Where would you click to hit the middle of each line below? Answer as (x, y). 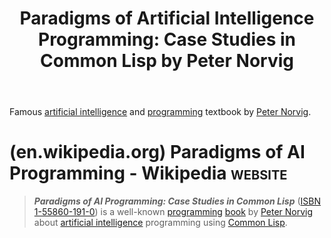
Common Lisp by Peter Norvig (167, 61)
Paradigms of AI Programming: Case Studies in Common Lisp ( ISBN (177, 201)
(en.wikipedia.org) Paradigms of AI (157, 152)
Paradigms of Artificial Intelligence (167, 18)
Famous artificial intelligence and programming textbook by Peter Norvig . (160, 112)
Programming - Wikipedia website (148, 173)
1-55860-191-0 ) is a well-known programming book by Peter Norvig (173, 212)
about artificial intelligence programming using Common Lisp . (160, 223)
